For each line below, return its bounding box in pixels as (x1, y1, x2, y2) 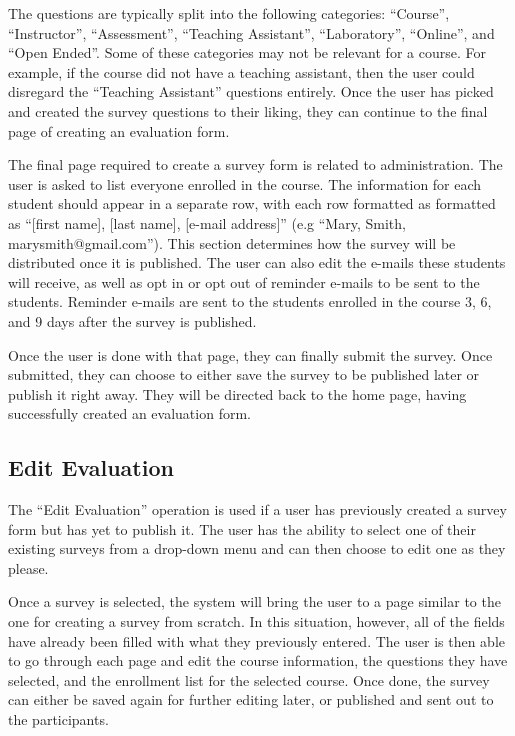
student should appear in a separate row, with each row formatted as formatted (8, 193, 496, 214)
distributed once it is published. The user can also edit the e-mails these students (8, 252, 506, 273)
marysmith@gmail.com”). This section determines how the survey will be (8, 232, 456, 253)
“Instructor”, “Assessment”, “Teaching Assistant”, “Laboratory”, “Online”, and (8, 22, 495, 43)
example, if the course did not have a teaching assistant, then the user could (8, 61, 475, 82)
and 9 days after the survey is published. (8, 310, 257, 331)
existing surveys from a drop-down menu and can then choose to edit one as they (8, 538, 506, 559)
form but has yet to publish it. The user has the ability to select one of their (8, 518, 476, 539)
